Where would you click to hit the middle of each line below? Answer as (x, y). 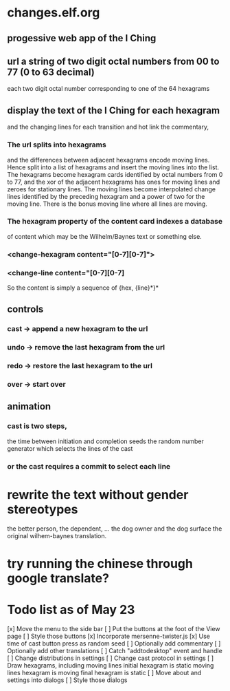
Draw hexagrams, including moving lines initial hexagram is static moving (111, 665)
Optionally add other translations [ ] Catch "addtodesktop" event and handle (115, 650)
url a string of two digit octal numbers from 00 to (113, 61)
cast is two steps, (37, 426)
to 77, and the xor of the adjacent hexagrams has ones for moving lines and (114, 182)
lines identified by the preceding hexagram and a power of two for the (106, 196)
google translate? (58, 578)
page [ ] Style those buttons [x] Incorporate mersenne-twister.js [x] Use (109, 636)
